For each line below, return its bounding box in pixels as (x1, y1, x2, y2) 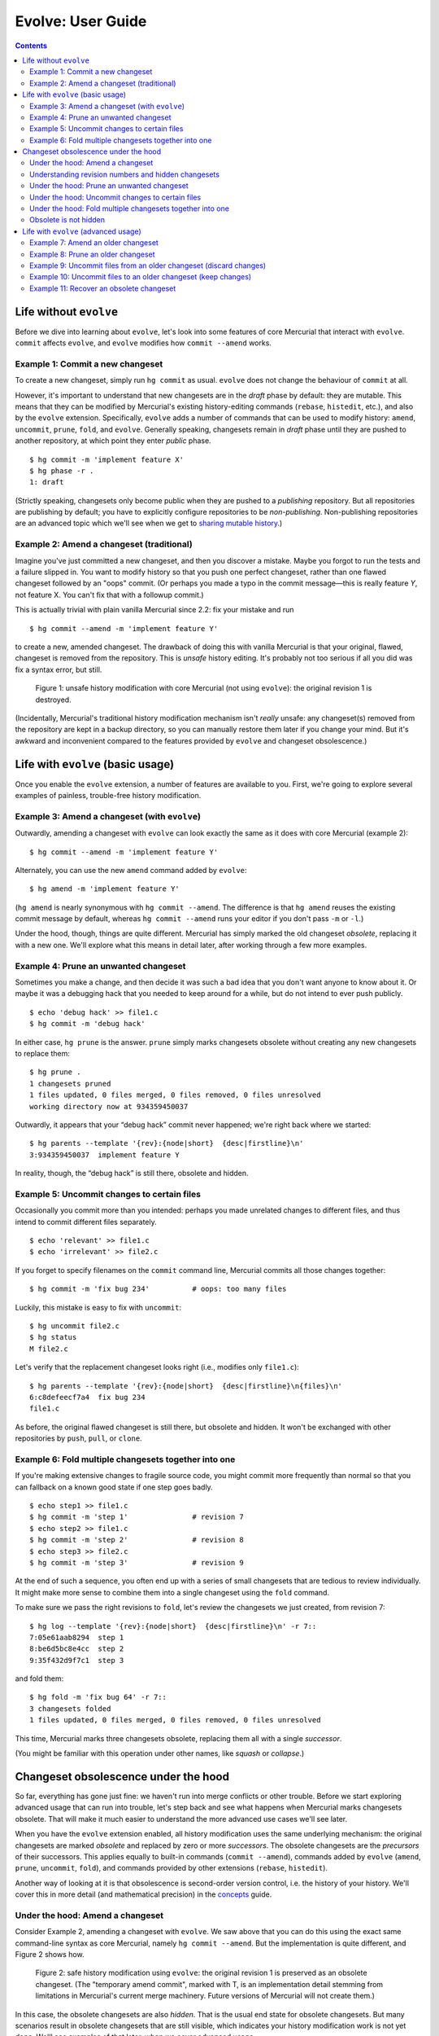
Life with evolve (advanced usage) (22, 226, 141, 236)
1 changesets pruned (29, 1079, 111, 1088)
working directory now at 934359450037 (29, 1102, 189, 1111)
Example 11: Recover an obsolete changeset (29, 283, 176, 293)
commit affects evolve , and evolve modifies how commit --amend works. (15, 338, 272, 348)
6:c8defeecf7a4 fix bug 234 (29, 1393, 146, 1402)
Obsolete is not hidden (29, 215, 106, 225)
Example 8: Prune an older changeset (29, 249, 155, 259)
